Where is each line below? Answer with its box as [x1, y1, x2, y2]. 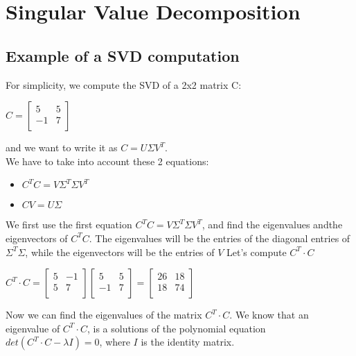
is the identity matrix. [141, 334, 235, 349]
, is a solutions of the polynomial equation [87, 321, 266, 335]
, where [99, 334, 130, 349]
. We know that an [229, 307, 309, 322]
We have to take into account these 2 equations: [6, 153, 209, 168]
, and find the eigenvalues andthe [202, 217, 343, 232]
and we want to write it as [6, 140, 118, 155]
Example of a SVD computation [6, 44, 240, 66]
